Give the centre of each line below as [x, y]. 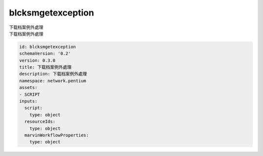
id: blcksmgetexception [48, 47]
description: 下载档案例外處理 [53, 74]
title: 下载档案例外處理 [45, 67]
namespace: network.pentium [53, 81]
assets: [28, 88]
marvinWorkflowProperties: [57, 135]
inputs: [28, 101]
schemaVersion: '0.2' [45, 54]
